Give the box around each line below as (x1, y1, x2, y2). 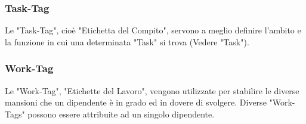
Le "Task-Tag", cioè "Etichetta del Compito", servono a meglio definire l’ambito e (5, 24, 301, 36)
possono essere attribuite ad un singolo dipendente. (27, 107, 215, 120)
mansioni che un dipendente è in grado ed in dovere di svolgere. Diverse (5, 96, 267, 108)
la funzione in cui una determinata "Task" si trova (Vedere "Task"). (5, 35, 249, 48)
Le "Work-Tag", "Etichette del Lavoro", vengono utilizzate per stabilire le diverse (5, 84, 299, 97)
